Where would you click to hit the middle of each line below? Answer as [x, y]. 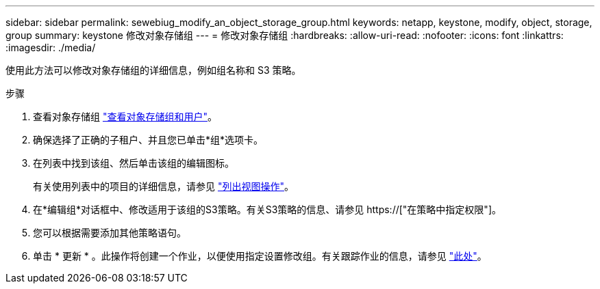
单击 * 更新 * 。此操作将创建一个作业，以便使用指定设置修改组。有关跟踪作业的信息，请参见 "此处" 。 [260, 256]
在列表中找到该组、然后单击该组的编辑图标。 [134, 163]
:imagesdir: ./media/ [51, 47]
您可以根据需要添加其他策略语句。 [110, 233]
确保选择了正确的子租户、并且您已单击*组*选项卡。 [148, 140]
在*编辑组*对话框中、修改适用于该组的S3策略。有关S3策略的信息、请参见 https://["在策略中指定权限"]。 [267, 209]
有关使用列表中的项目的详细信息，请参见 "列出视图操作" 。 [163, 186]
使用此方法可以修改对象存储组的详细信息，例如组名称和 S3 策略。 [153, 70]
